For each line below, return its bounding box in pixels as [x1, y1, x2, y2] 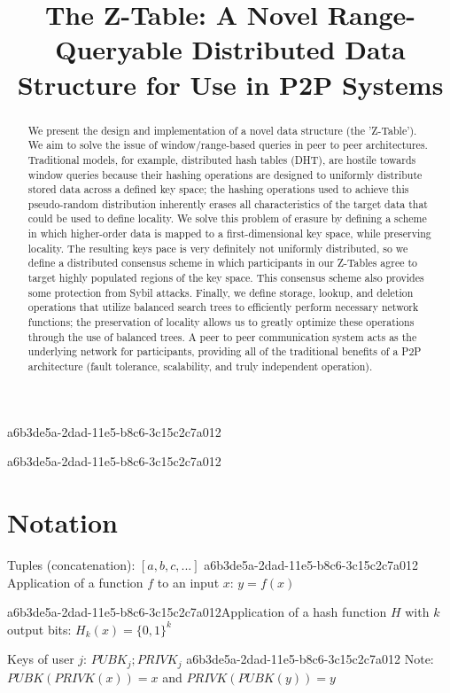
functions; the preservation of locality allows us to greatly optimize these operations [27, 315, 415, 330]
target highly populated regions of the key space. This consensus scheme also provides [27, 270, 424, 285]
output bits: [7, 619, 72, 638]
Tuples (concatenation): [7, 556, 136, 574]
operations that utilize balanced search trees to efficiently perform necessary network [27, 300, 419, 315]
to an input [157, 572, 220, 591]
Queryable [55, 31, 182, 67]
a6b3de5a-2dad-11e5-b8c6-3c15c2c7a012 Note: [186, 650, 434, 668]
